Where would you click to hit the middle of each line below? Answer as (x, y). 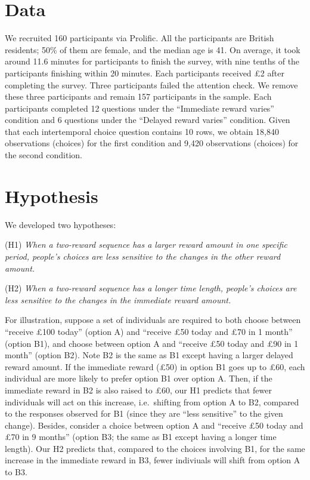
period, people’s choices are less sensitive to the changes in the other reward (143, 256)
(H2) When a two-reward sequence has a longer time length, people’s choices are (151, 288)
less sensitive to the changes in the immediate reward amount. (118, 299)
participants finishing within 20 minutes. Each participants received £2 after (145, 73)
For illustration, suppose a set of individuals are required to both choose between (153, 320)
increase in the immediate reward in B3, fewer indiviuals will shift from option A (153, 460)
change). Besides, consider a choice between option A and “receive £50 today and (154, 425)
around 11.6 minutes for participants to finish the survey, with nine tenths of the (152, 61)
